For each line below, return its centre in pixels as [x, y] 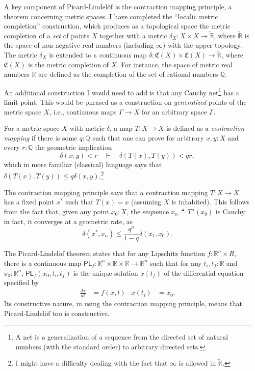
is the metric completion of [68, 64]
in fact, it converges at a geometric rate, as [68, 221]
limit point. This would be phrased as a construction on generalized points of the [125, 102]
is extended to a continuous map [98, 54]
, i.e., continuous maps [83, 111]
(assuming [146, 202]
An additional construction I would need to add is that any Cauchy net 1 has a [122, 91]
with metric [87, 128]
